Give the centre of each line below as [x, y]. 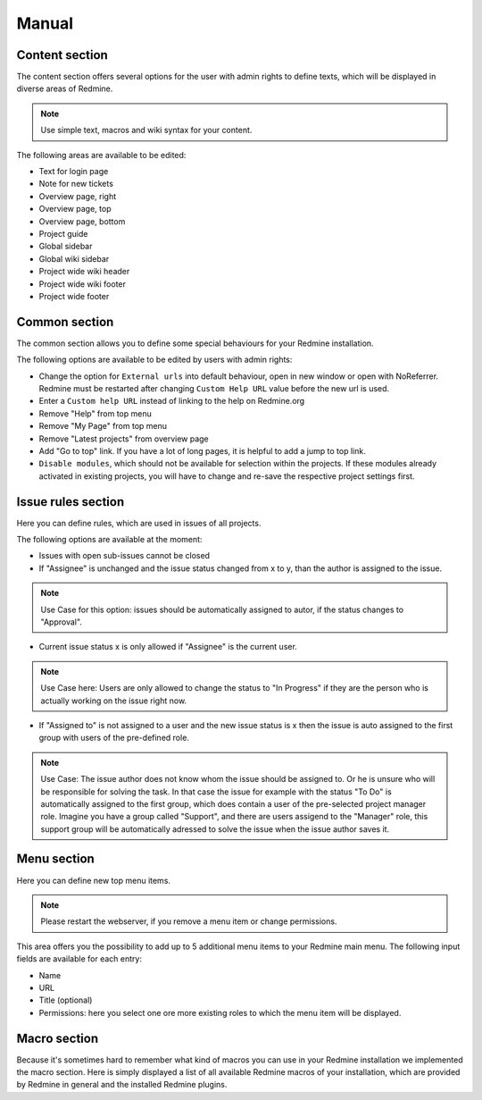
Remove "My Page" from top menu [103, 426]
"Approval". [61, 622]
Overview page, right [78, 196]
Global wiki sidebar [74, 258]
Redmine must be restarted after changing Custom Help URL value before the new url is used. [214, 388]
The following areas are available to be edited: [101, 155]
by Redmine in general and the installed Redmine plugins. [122, 1085]
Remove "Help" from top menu [95, 413]
